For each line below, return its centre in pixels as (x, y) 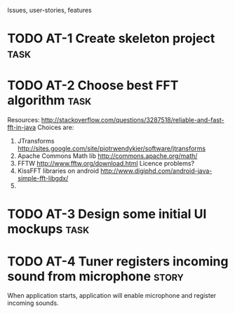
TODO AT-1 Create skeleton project (111, 39)
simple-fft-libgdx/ (43, 178)
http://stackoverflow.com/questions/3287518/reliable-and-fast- (133, 120)
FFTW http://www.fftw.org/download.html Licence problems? (106, 164)
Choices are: (56, 127)
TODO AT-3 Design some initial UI (107, 214)
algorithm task (49, 100)
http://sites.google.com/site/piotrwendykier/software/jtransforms (111, 149)
